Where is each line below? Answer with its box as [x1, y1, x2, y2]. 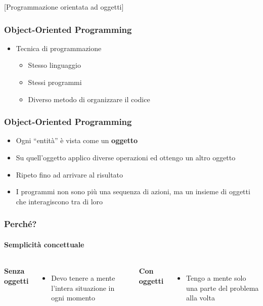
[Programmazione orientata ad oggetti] [4, 2, 124, 12]
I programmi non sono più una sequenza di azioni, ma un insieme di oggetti [16, 186, 250, 197]
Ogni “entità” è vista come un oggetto [16, 135, 138, 146]
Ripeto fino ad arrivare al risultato [16, 169, 123, 180]
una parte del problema [186, 282, 259, 293]
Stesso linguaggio [28, 60, 81, 70]
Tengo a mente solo [186, 273, 246, 283]
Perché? [4, 217, 37, 230]
